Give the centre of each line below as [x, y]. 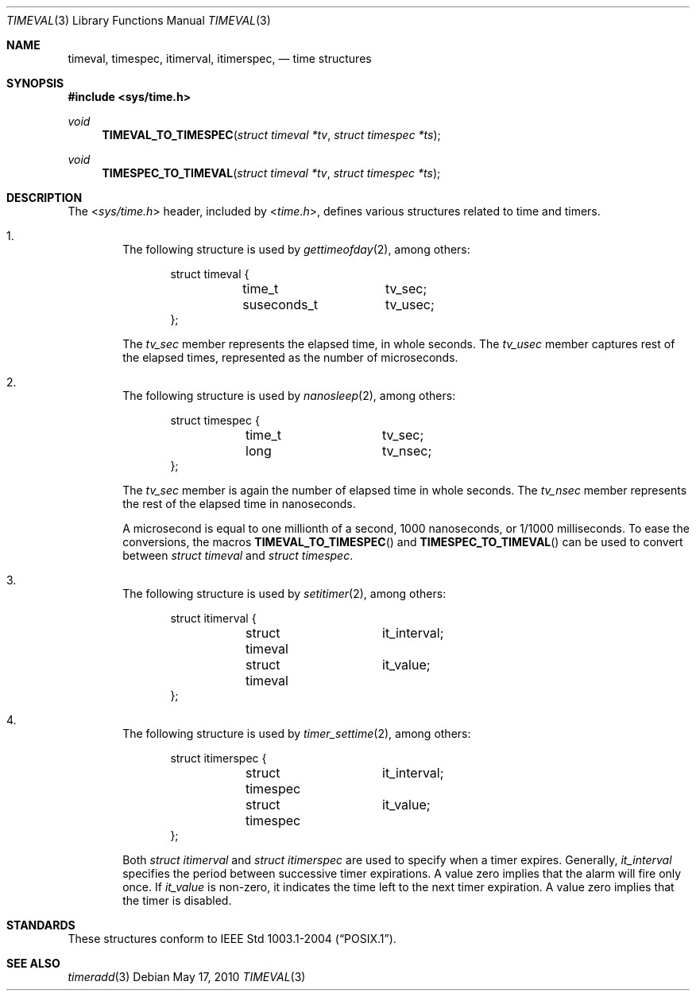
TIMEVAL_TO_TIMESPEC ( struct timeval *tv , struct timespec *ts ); [271, 135]
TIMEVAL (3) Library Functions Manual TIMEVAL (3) [139, 20]
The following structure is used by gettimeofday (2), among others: [296, 249]
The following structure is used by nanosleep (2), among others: [289, 396]
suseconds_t [280, 305]
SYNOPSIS [35, 83]
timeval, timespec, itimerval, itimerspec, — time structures [220, 58]
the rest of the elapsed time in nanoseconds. [239, 504]
